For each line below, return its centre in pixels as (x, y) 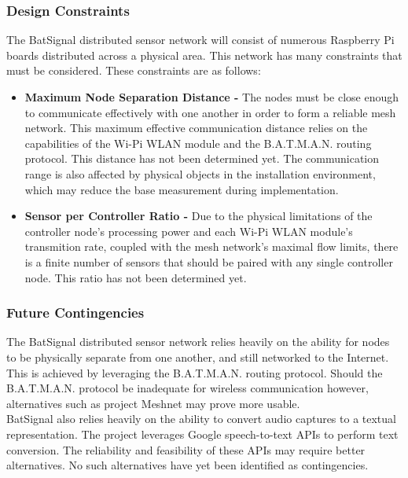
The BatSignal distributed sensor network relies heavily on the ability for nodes (198, 342)
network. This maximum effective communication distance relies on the (196, 128)
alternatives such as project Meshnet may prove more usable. (153, 403)
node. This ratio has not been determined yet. (136, 277)
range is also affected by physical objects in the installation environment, (200, 173)
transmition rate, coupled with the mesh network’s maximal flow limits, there (211, 246)
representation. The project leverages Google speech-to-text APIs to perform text (202, 434)
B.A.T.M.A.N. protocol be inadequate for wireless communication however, (187, 388)
